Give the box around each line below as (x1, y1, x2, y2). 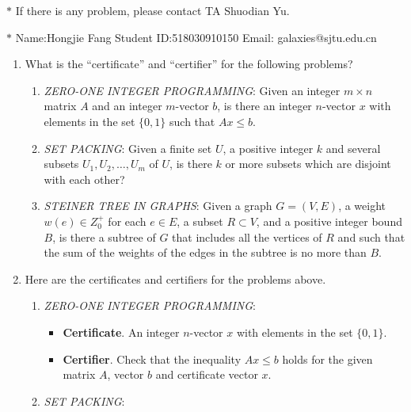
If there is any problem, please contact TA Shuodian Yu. (15, 2, 290, 18)
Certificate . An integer (63, 323, 180, 340)
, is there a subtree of (52, 228, 156, 245)
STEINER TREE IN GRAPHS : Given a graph (44, 197, 272, 214)
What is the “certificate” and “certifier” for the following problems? (25, 55, 353, 72)
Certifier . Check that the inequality (63, 350, 242, 367)
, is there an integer (217, 97, 312, 114)
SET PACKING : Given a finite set (44, 139, 212, 156)
